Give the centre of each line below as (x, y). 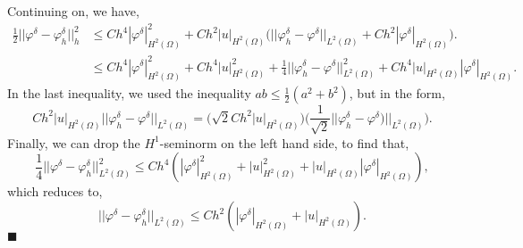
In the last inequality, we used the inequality (129, 93)
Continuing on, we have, (73, 11)
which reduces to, (55, 191)
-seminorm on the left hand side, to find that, (284, 142)
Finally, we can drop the (74, 142)
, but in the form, (397, 93)
